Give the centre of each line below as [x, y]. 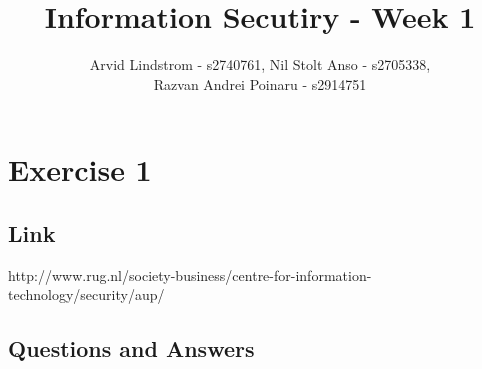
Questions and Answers [131, 348]
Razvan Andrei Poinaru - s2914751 [260, 83]
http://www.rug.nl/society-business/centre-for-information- [190, 274]
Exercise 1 [80, 169]
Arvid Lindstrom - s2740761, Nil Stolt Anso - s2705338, [260, 64]
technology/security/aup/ [86, 294]
